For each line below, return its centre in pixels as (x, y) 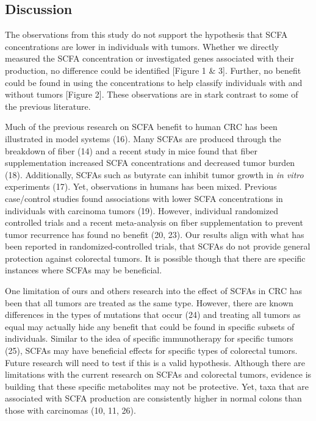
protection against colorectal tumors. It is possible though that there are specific (155, 258)
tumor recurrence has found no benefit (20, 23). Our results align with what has (155, 234)
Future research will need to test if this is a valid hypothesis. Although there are (155, 362)
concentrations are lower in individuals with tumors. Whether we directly (142, 46)
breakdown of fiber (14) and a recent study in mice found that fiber (131, 150)
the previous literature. (48, 106)
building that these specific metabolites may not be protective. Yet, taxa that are (157, 386)
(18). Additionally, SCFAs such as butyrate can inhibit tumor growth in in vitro (154, 174)
